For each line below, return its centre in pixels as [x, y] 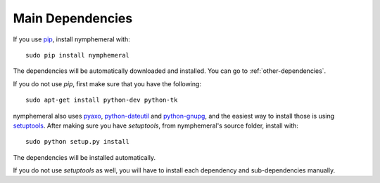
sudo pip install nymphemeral [78, 55]
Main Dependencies [73, 18]
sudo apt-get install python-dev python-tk [102, 100]
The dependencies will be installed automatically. [84, 157]
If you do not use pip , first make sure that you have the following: [107, 83]
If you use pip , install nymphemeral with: [71, 39]
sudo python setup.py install [78, 142]
